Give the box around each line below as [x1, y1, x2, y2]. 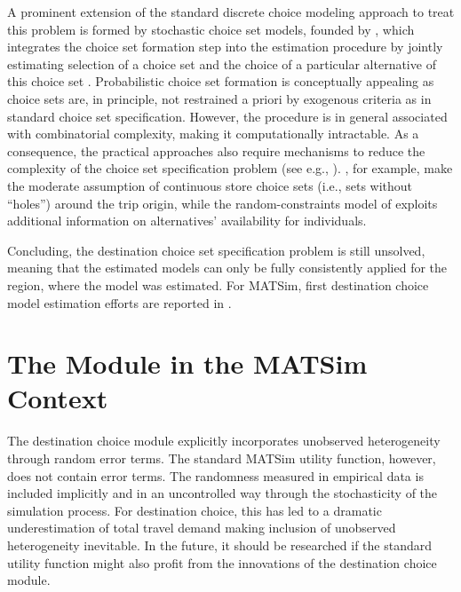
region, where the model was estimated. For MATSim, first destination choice [7, 275, 429, 294]
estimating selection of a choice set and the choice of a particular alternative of [7, 54, 436, 73]
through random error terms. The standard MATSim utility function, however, [7, 449, 436, 467]
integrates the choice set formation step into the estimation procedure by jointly [7, 37, 443, 56]
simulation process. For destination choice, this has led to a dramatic [7, 501, 382, 519]
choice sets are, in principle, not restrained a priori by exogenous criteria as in [7, 89, 432, 107]
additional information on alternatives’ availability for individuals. [7, 211, 367, 230]
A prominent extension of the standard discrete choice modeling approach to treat [7, 3, 455, 20]
